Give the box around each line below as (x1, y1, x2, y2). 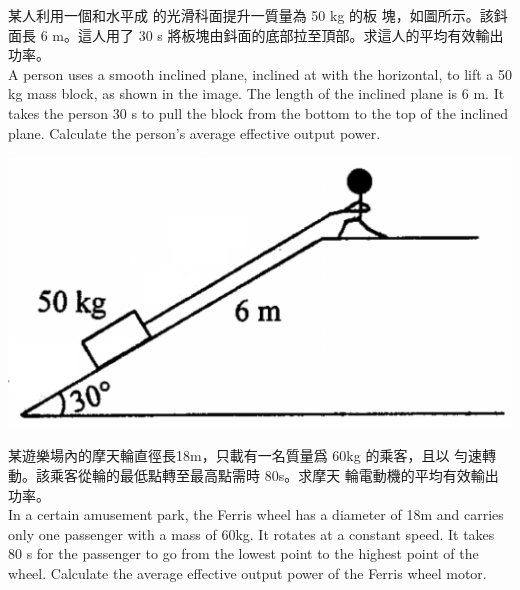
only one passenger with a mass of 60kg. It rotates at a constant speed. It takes (8, 523, 495, 544)
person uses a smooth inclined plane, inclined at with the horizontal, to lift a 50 (23, 63, 513, 84)
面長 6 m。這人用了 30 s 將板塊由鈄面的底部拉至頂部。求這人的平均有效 (8, 24, 476, 45)
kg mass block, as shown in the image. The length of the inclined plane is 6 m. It (8, 83, 505, 104)
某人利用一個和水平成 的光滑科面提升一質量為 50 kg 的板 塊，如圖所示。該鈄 (8, 5, 508, 25)
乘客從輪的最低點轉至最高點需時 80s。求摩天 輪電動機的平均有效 (49, 465, 471, 486)
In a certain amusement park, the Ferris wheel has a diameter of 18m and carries (8, 504, 504, 525)
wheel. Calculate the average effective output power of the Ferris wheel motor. (8, 563, 487, 584)
